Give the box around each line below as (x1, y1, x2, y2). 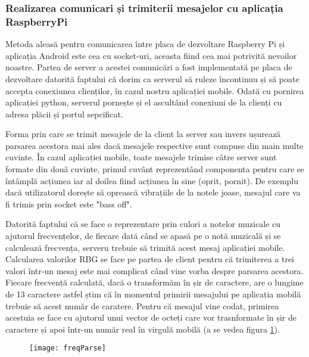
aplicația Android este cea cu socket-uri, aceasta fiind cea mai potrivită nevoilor (5, 49, 297, 61)
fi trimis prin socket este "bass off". (5, 197, 132, 210)
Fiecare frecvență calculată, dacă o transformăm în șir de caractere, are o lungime (5, 276, 304, 288)
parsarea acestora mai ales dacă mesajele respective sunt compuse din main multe (5, 139, 304, 151)
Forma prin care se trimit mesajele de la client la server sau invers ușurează (5, 128, 281, 140)
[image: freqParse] (29, 344, 106, 353)
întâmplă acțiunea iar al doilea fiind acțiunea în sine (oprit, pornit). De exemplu (5, 174, 298, 187)
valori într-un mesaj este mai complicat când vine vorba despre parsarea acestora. (5, 264, 304, 277)
